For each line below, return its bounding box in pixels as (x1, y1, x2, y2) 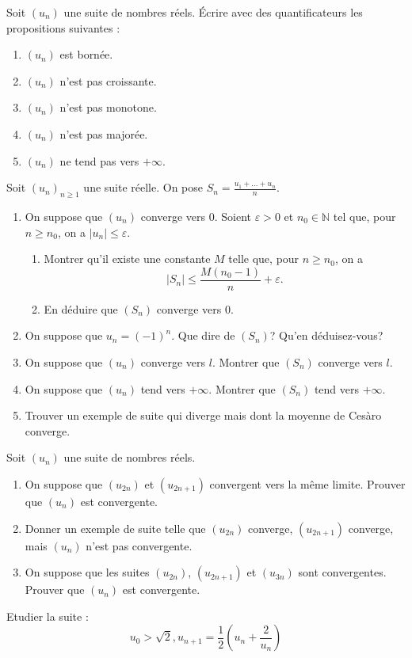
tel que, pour (333, 207, 396, 224)
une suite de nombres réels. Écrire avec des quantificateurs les (63, 4, 363, 20)
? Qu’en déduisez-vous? (269, 327, 383, 344)
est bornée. (59, 46, 113, 63)
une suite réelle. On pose (83, 179, 204, 196)
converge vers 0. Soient (140, 207, 252, 224)
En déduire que (44, 300, 118, 317)
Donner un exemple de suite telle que (25, 519, 206, 536)
